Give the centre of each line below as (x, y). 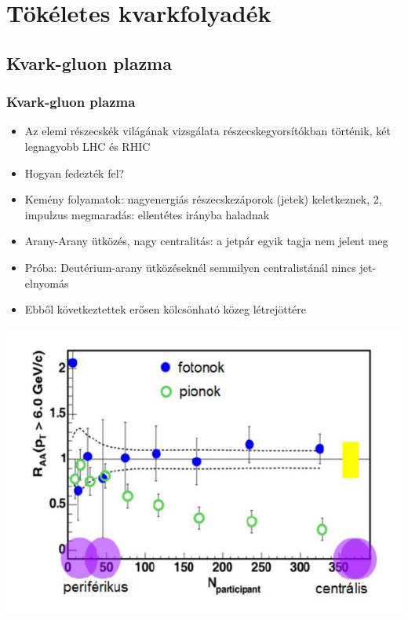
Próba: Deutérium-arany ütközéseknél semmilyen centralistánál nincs (190, 267)
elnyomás (47, 282)
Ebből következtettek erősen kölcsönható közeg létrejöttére (165, 309)
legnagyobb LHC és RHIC (87, 146)
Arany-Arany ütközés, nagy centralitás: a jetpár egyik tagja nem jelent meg (206, 241)
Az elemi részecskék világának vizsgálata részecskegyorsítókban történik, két (208, 131)
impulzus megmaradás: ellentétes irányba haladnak (147, 214)
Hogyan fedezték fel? (75, 172)
